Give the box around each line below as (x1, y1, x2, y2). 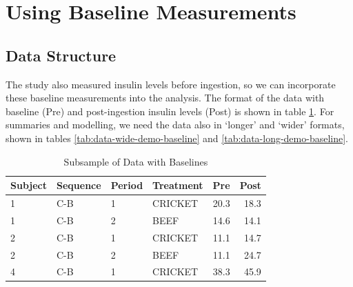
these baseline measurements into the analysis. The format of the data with (6, 90, 325, 105)
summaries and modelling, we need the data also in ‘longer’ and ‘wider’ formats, (6, 117, 345, 132)
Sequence (57, 178, 101, 192)
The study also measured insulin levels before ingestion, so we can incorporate (6, 77, 336, 91)
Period (110, 178, 143, 192)
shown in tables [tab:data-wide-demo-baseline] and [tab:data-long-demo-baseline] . (6, 130, 348, 145)
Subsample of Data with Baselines (63, 154, 208, 168)
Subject (10, 178, 47, 192)
